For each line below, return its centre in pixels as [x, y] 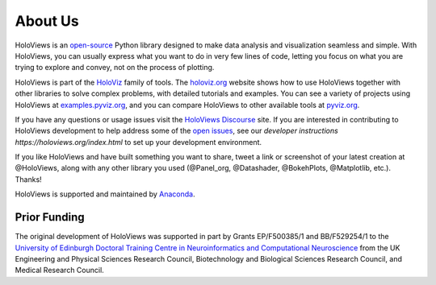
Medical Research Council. [59, 271]
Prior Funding [50, 217]
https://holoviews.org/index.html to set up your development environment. [138, 142]
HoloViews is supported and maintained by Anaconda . [105, 194]
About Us [47, 21]
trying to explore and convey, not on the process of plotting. [115, 68]
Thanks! [28, 179]
